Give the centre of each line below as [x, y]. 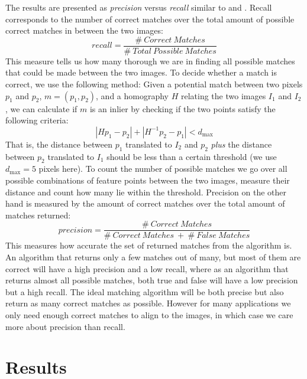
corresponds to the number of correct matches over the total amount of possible [150, 19]
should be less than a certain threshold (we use [192, 156]
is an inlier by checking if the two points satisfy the [182, 108]
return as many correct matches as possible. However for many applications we [148, 303]
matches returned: [38, 215]
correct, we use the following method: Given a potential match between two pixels [154, 84]
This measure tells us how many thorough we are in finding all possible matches [150, 61]
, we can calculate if [41, 108]
